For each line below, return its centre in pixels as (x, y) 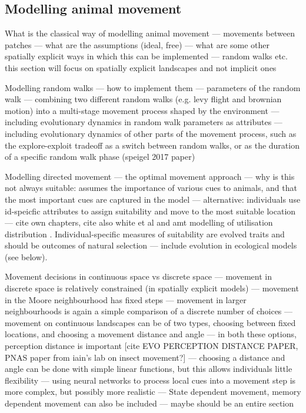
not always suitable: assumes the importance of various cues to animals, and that (151, 188)
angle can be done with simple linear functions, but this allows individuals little (149, 369)
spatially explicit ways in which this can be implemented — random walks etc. (146, 56)
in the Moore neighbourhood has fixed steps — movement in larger (126, 299)
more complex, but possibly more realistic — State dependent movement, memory (153, 392)
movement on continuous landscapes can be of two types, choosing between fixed (150, 322)
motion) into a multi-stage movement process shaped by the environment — (142, 110)
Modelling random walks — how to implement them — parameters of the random (153, 87)
